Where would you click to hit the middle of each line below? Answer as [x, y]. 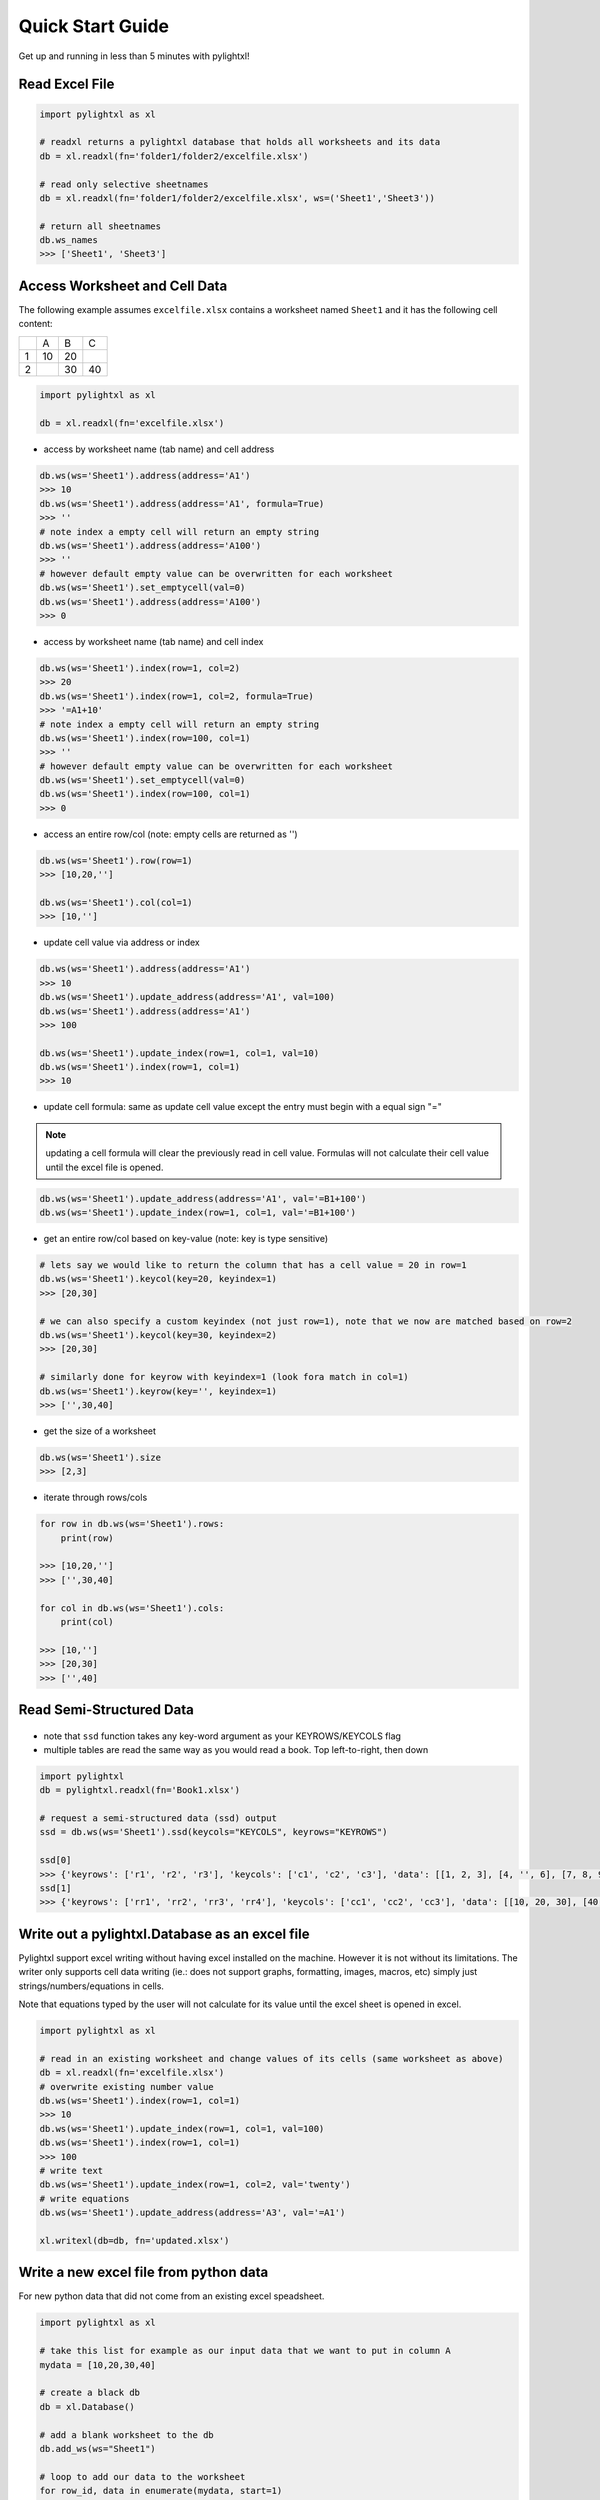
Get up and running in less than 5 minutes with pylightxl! [134, 56]
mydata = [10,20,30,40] [98, 2364]
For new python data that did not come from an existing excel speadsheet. [171, 2296]
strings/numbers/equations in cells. [91, 1986]
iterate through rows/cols [95, 1497]
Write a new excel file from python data [143, 2272]
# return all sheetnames [100, 226]
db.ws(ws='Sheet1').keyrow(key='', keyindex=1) [158, 1391]
